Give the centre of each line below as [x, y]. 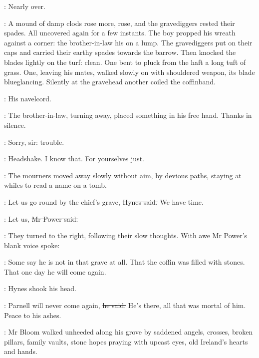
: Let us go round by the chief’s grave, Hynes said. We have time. [104, 201]
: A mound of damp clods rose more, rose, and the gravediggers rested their [120, 23]
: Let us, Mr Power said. [41, 218]
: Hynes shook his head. [40, 288]
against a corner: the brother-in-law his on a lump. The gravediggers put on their [128, 42]
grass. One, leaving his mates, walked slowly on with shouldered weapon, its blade [129, 72]
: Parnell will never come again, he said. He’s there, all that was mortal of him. [125, 305]
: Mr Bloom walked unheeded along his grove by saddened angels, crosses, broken [129, 332]
